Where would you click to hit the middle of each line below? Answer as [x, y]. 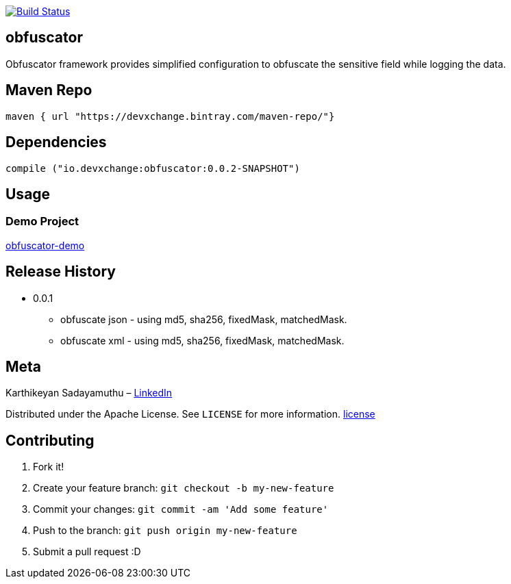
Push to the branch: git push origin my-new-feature [165, 531]
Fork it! [49, 467]
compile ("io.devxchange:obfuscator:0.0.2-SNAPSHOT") [153, 168]
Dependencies [56, 142]
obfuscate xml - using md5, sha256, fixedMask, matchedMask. [202, 340]
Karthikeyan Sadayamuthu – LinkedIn [89, 393]
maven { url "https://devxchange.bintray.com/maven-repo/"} [170, 116]
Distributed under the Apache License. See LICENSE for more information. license [190, 414]
